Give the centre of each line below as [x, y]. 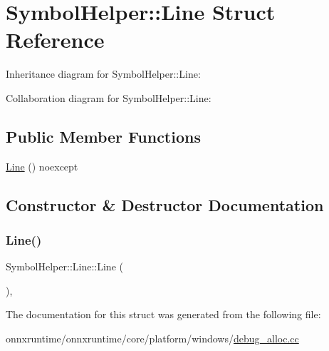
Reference [55, 40]
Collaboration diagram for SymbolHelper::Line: [109, 97]
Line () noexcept [42, 166]
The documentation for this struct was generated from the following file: [163, 314]
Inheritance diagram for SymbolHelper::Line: [103, 74]
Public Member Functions [103, 136]
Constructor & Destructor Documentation [165, 204]
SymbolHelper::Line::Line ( [64, 266]
